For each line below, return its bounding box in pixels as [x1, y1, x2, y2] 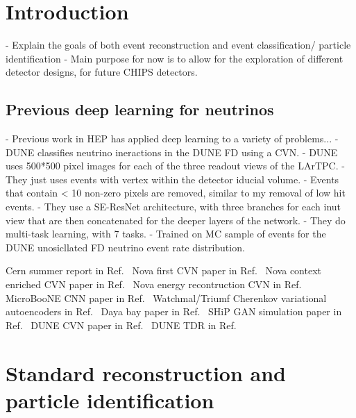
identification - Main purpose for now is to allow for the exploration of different [6, 51, 344, 65]
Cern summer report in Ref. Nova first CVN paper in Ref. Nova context [6, 263, 321, 278]
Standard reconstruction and [6, 358, 287, 387]
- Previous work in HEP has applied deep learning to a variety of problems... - [6, 131, 339, 146]
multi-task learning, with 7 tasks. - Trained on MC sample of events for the [6, 226, 326, 241]
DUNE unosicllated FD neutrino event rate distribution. [6, 240, 245, 254]
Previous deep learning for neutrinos [6, 99, 274, 120]
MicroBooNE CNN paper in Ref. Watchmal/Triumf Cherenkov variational [6, 290, 327, 305]
